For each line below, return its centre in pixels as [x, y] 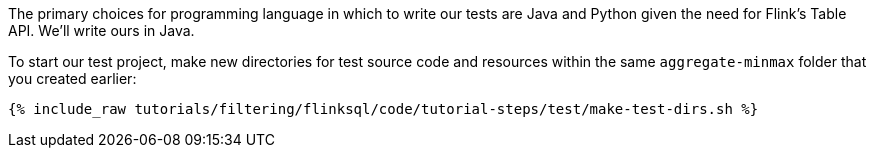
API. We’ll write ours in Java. [101, 30]
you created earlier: [72, 78]
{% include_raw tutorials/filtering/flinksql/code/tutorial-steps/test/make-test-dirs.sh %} [383, 109]
